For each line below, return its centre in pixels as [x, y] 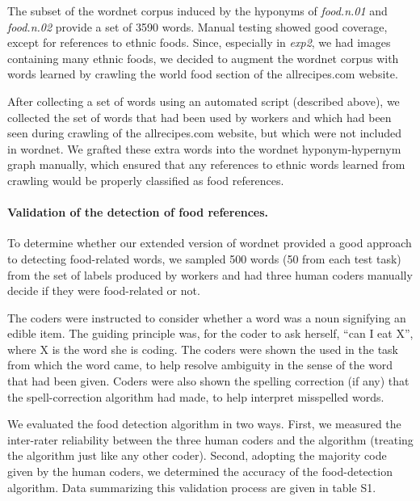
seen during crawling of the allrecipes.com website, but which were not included [205, 133]
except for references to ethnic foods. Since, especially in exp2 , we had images [199, 42]
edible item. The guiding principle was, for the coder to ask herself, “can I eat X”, [210, 333]
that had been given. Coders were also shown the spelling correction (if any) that [208, 381]
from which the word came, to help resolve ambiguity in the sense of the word [200, 365]
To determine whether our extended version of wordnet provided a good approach [210, 243]
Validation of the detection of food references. [138, 212]
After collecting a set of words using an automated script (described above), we [204, 101]
